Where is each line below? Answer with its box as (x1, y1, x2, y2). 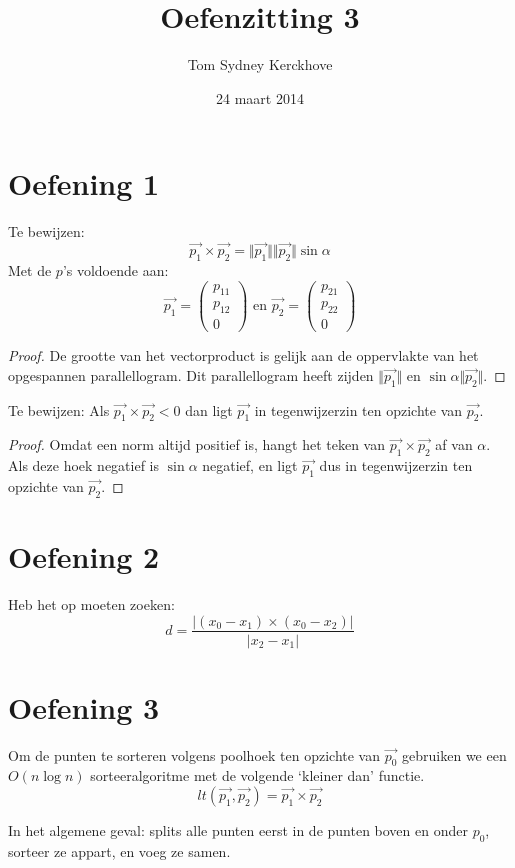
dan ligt (185, 399, 233, 420)
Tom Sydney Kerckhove (187, 54, 333, 75)
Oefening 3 (8, 686, 160, 727)
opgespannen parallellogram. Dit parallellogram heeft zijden (8, 364, 374, 385)
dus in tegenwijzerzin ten (319, 455, 473, 476)
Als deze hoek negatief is (8, 455, 160, 476)
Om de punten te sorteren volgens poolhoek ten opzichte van (8, 744, 380, 765)
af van (435, 434, 473, 455)
